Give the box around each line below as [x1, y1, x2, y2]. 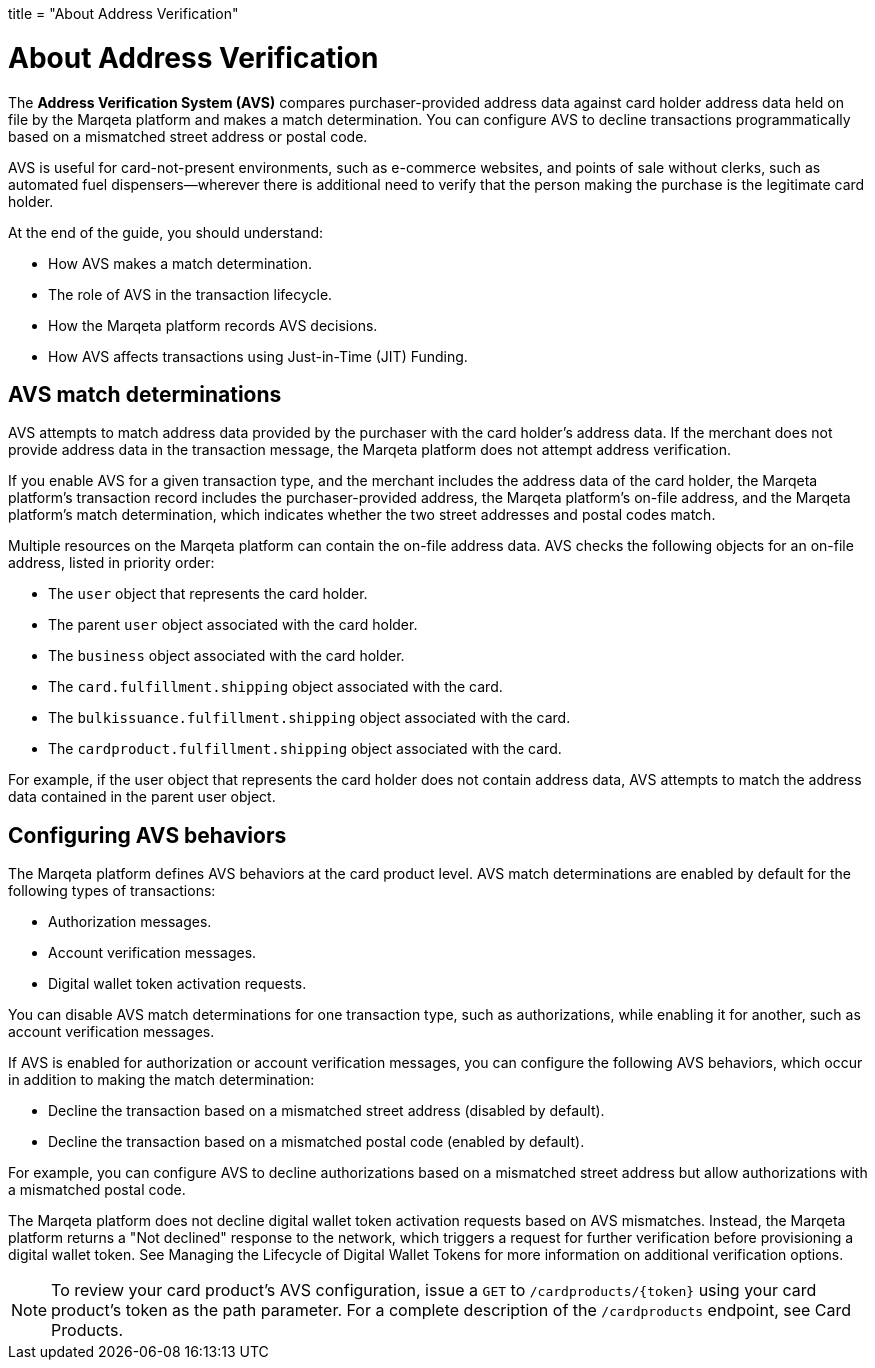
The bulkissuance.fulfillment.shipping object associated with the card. [48, 709, 571, 727]
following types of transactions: [8, 882, 216, 900]
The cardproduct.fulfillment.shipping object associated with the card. [48, 740, 562, 758]
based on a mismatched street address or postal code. [8, 127, 368, 145]
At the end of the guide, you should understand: [8, 223, 324, 241]
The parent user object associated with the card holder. [48, 616, 418, 634]
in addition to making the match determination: [8, 1071, 315, 1089]
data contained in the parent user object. [8, 788, 276, 806]
